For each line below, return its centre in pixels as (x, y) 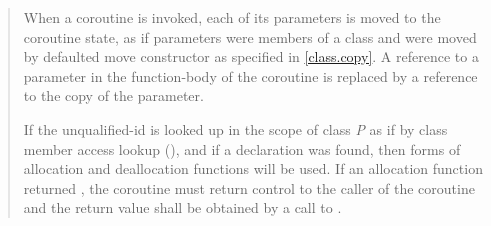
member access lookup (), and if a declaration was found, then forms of (242, 148)
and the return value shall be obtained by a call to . (182, 207)
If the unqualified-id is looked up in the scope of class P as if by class (235, 128)
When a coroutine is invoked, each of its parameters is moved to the (232, 17)
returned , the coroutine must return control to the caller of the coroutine (249, 187)
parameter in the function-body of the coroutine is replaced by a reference (250, 75)
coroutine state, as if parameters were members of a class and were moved (250, 36)
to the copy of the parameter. (113, 95)
